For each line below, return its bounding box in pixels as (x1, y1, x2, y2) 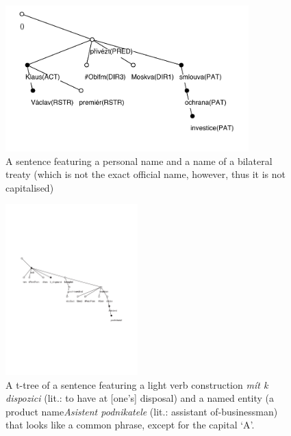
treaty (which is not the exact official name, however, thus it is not (5, 167, 286, 181)
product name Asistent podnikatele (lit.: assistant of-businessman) (5, 404, 278, 418)
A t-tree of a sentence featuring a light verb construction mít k (5, 377, 268, 392)
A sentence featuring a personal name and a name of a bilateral (5, 153, 273, 168)
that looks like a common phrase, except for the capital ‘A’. (5, 418, 255, 432)
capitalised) (5, 180, 54, 194)
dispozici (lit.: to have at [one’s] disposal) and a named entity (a (5, 391, 275, 405)
